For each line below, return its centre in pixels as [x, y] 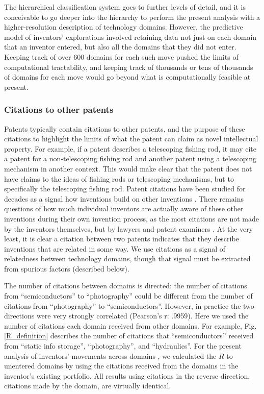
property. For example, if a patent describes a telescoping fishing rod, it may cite [130, 148]
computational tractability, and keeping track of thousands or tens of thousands [129, 67]
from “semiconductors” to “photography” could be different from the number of [128, 296]
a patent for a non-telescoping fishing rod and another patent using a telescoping [130, 158]
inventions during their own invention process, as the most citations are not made [131, 218]
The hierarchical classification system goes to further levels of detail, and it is [125, 7]
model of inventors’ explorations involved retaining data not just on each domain [130, 36]
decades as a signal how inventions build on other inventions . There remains [124, 198]
